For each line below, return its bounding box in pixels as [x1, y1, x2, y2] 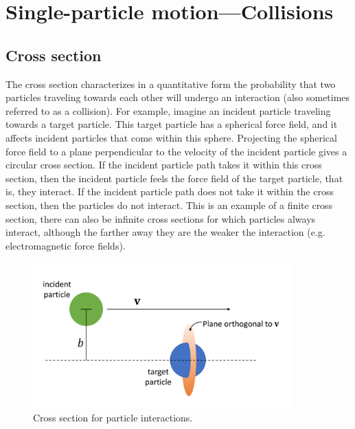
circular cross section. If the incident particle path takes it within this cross [5, 157, 322, 172]
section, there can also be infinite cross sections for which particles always [5, 211, 316, 225]
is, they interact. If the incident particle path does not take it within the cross [5, 184, 334, 199]
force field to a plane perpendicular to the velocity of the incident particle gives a [5, 144, 347, 158]
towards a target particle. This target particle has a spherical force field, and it [5, 117, 338, 131]
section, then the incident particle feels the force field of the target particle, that [5, 170, 343, 185]
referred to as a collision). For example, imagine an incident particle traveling [5, 103, 331, 118]
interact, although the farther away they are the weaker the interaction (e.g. [5, 225, 325, 239]
